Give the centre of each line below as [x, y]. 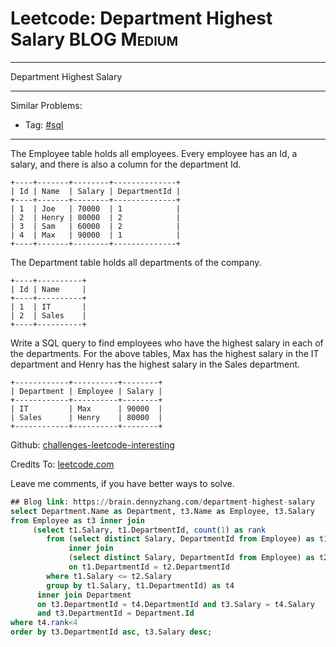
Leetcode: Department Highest [141, 18]
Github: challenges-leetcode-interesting [92, 444]
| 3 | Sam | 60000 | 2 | [96, 226]
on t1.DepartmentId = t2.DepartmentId [149, 567]
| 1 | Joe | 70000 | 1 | [96, 208]
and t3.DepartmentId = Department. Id [115, 613]
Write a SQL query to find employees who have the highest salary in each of [167, 343]
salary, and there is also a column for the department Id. [126, 164]
